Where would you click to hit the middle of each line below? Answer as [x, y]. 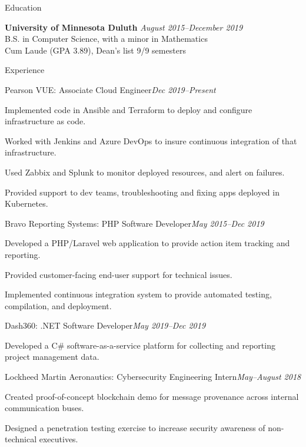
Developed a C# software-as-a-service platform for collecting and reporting [140, 345]
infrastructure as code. [45, 121]
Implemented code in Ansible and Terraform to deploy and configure [129, 109]
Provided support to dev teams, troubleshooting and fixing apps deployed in [142, 192]
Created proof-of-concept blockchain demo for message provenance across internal [152, 396]
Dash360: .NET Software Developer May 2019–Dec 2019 [105, 325]
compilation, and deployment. [58, 305]
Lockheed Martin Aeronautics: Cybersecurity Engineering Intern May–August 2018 [153, 377]
